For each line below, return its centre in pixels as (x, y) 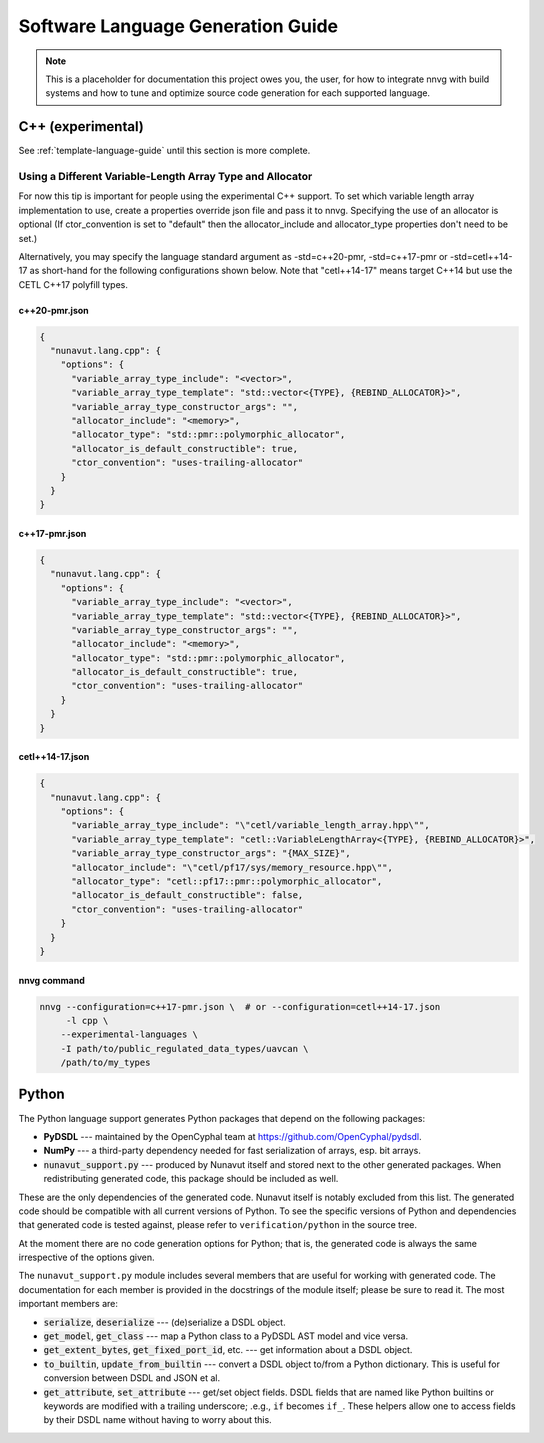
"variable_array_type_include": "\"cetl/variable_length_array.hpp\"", (250, 825)
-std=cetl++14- (481, 256)
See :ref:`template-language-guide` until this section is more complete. (164, 151)
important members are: (68, 1304)
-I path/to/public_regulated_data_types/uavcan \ (184, 1048)
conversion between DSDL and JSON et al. (131, 1378)
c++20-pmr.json (53, 310)
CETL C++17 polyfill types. (73, 284)
